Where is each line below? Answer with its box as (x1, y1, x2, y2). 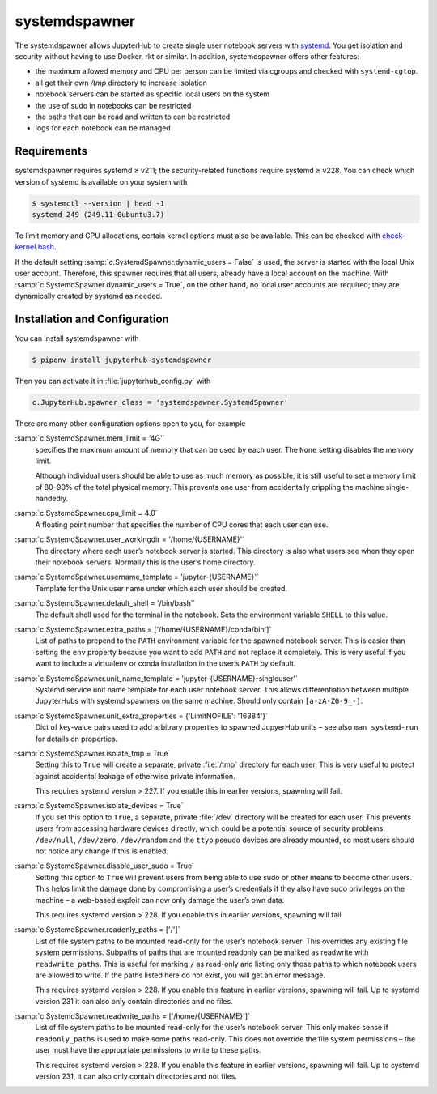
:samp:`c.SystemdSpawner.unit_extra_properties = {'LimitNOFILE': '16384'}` (15, 711, 269, 721)
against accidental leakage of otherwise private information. (35, 771, 236, 781)
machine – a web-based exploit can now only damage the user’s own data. (35, 895, 285, 905)
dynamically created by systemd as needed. (15, 291, 163, 300)
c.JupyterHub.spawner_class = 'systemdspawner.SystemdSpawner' (32, 398, 289, 407)
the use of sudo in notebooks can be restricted (35, 100, 192, 110)
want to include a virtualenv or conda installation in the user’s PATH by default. (35, 658, 296, 668)
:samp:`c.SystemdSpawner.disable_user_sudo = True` (15, 861, 194, 871)
